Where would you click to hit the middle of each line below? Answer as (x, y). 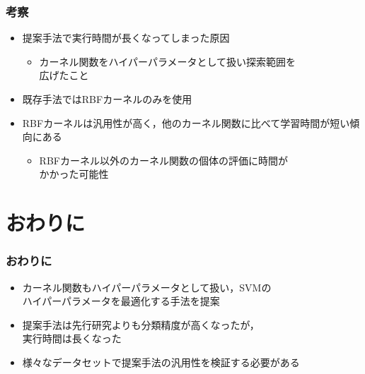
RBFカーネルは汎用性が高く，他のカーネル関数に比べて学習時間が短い (186, 122)
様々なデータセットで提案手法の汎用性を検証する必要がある (161, 362)
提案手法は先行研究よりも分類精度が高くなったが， (141, 324)
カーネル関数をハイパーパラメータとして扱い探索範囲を (168, 61)
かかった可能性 (74, 174)
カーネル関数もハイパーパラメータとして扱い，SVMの (147, 287)
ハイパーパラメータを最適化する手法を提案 (121, 301)
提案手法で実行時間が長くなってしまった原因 (126, 38)
